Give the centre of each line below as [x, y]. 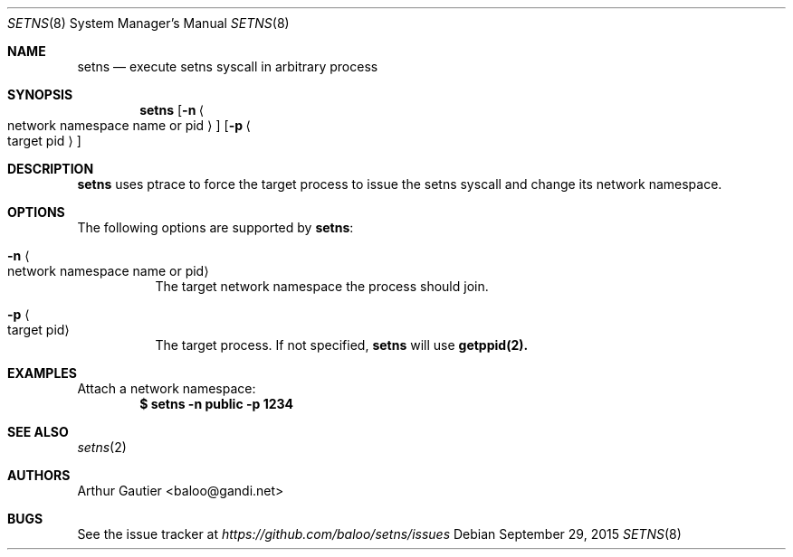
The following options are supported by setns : [215, 227]
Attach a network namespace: [167, 388]
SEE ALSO [38, 432]
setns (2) [102, 447]
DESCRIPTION [51, 169]
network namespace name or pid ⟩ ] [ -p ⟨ [129, 125]
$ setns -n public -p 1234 [216, 404]
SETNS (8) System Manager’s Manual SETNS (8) [148, 23]
